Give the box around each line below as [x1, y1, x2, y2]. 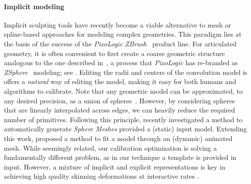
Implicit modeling [4, 1, 64, 11]
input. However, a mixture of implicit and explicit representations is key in [4, 161, 225, 171]
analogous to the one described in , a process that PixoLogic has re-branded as [4, 57, 238, 68]
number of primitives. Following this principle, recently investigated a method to [4, 114, 243, 124]
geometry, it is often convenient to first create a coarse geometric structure [4, 48, 225, 58]
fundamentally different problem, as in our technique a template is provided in [4, 152, 236, 162]
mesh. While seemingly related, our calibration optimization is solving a [4, 142, 217, 153]
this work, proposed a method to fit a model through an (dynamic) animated [4, 133, 233, 143]
